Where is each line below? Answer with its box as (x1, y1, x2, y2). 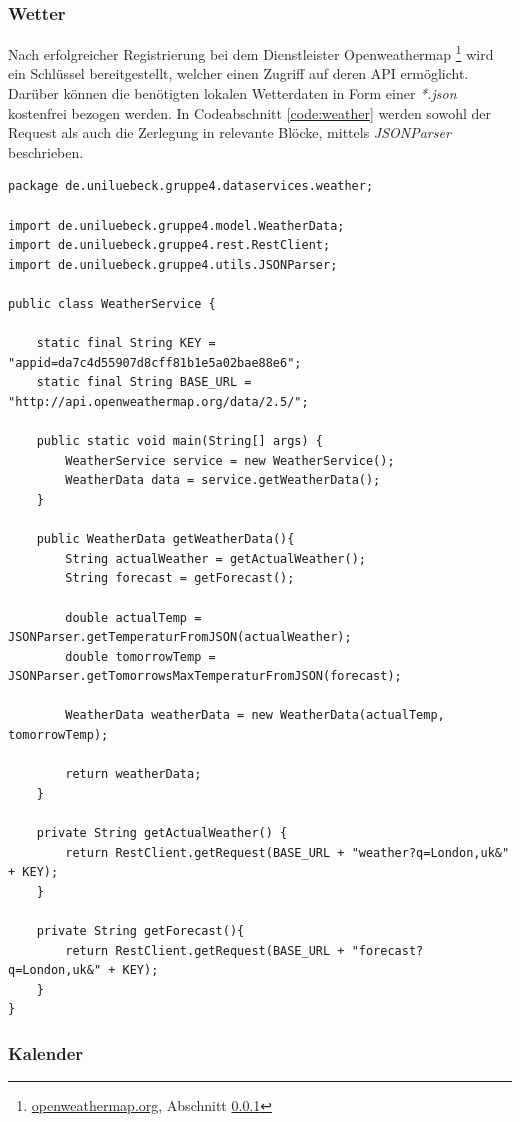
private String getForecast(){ (36, 924, 245, 938)
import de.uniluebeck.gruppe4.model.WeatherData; (8, 218, 345, 233)
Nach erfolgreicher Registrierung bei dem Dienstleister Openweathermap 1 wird (8, 41, 494, 64)
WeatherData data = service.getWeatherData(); (65, 473, 381, 488)
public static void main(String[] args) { (36, 434, 323, 449)
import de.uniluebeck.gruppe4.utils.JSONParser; (8, 257, 338, 272)
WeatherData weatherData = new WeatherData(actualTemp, (65, 708, 445, 723)
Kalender (8, 1040, 84, 1065)
